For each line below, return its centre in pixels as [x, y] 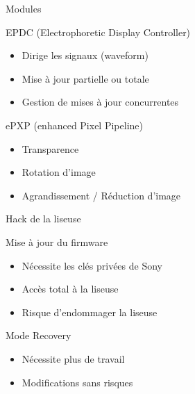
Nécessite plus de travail [73, 358]
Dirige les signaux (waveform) [85, 55]
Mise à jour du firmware [57, 241]
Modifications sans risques [77, 382]
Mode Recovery [39, 335]
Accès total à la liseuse [70, 289]
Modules [24, 8]
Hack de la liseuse [43, 219]
